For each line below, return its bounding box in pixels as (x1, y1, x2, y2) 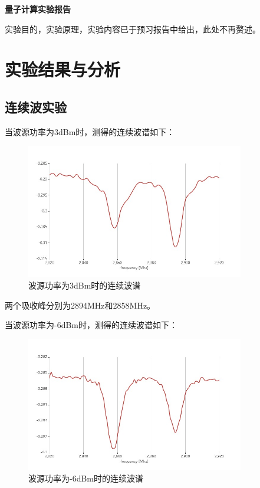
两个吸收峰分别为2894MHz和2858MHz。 (5, 299, 156, 311)
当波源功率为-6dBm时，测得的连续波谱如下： (5, 319, 178, 331)
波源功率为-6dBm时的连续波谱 (28, 472, 144, 484)
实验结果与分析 (5, 57, 121, 81)
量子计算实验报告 (5, 3, 71, 15)
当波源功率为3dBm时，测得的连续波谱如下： (5, 125, 175, 137)
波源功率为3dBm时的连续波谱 (28, 279, 141, 292)
